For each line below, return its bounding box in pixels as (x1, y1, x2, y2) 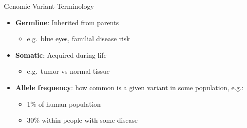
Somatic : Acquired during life (15, 49, 107, 60)
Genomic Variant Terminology (4, 1, 94, 11)
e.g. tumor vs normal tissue (27, 66, 110, 76)
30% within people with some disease (27, 115, 138, 125)
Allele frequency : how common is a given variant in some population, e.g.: (15, 82, 244, 92)
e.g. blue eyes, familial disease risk (27, 33, 130, 44)
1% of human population (27, 98, 101, 109)
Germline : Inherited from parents (15, 17, 119, 27)
